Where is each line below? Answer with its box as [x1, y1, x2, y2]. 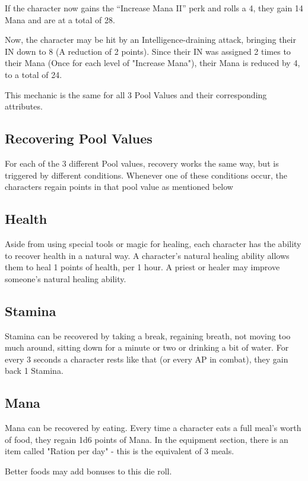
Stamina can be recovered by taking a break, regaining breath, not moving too [5, 329, 291, 342]
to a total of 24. [5, 68, 62, 80]
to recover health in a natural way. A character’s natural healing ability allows [5, 249, 290, 261]
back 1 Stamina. [5, 364, 63, 377]
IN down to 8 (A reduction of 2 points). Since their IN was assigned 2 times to [5, 45, 291, 57]
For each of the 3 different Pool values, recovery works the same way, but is [5, 157, 279, 169]
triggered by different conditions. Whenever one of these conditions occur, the [5, 168, 288, 181]
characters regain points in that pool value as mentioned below [5, 180, 233, 193]
